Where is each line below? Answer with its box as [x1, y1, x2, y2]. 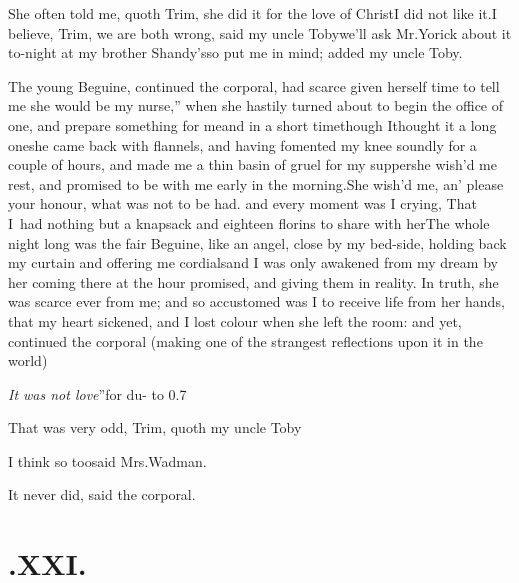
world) [8, 350, 48, 371]
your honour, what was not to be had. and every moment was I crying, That [8, 193, 477, 214]
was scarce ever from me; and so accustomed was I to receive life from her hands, [8, 291, 505, 312]
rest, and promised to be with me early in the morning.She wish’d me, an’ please [8, 173, 504, 194]
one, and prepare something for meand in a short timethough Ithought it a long [8, 114, 497, 135]
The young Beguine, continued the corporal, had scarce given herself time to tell [8, 75, 500, 96]
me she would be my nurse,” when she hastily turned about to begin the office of [8, 95, 504, 116]
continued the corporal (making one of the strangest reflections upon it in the [8, 330, 483, 351]
